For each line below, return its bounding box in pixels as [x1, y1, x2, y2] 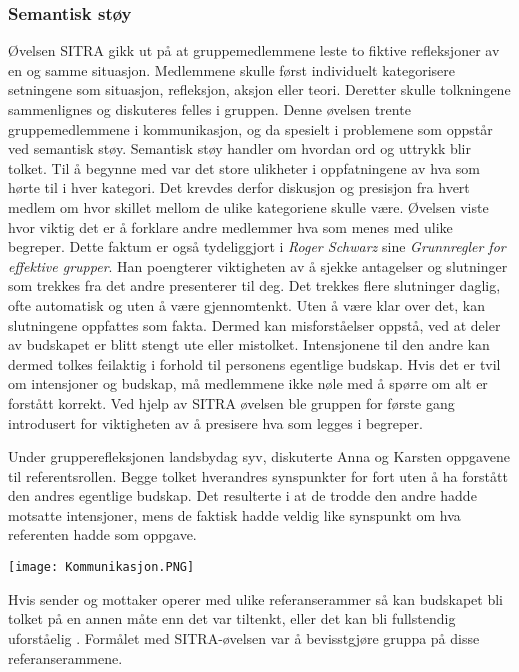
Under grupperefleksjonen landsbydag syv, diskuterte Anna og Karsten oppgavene [8, 446, 510, 467]
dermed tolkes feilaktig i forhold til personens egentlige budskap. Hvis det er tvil [8, 353, 501, 374]
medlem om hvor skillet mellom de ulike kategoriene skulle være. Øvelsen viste [8, 196, 489, 217]
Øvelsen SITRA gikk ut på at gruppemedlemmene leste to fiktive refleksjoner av [8, 40, 500, 61]
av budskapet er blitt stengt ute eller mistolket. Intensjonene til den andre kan [8, 334, 490, 355]
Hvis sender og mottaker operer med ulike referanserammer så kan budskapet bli [8, 588, 503, 609]
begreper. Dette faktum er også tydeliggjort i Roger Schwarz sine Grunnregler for [8, 236, 506, 257]
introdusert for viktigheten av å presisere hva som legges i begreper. [8, 412, 423, 433]
